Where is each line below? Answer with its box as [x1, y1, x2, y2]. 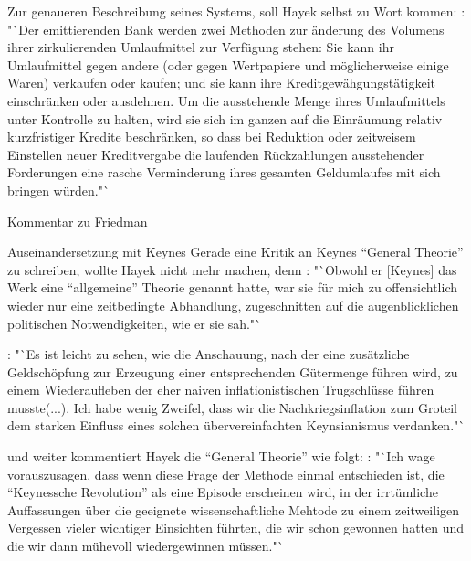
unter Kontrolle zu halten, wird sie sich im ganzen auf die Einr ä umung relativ [7, 109, 443, 128]
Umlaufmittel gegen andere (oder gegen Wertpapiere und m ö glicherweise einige [7, 55, 449, 74]
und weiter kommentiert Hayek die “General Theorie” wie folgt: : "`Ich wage [7, 447, 435, 466]
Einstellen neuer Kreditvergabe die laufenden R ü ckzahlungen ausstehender [7, 144, 424, 164]
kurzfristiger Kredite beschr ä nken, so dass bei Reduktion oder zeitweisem [7, 127, 416, 146]
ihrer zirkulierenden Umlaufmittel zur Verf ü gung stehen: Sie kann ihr [7, 37, 394, 57]
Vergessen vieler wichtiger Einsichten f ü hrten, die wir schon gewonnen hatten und [7, 518, 465, 537]
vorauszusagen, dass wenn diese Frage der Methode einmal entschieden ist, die [7, 464, 445, 483]
